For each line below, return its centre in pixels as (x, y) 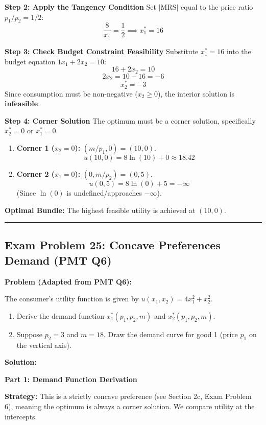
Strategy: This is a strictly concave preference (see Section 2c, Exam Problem (128, 396)
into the (239, 51)
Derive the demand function (61, 315)
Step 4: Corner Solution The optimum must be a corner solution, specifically (130, 120)
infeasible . (22, 103)
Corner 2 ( (36, 173)
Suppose (30, 334)
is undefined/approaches (104, 192)
